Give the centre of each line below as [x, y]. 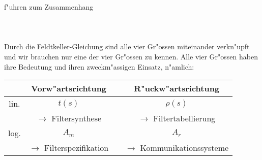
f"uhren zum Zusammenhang [49, 7]
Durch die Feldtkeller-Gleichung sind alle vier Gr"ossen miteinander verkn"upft [127, 46]
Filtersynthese [77, 118]
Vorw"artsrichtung [69, 88]
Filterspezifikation [77, 148]
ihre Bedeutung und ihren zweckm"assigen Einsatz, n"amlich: [99, 66]
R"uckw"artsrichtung [177, 88]
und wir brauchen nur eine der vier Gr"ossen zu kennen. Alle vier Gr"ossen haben [131, 56]
